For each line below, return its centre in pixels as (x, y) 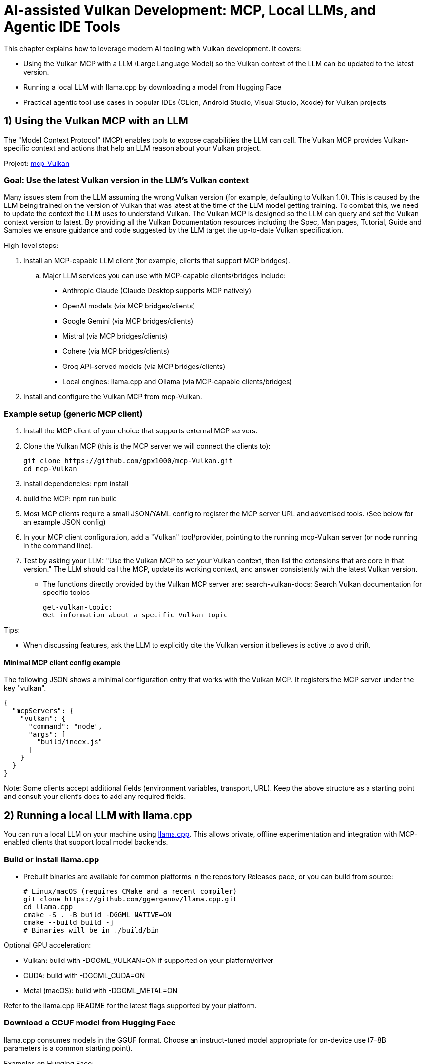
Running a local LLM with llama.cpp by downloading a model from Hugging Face (153, 87)
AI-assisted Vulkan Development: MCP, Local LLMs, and (190, 10)
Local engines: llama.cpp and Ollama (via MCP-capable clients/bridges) (177, 382)
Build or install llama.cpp (52, 859)
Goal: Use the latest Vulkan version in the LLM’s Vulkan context (126, 180)
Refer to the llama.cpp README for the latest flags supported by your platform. (130, 1005)
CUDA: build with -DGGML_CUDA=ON (84, 975)
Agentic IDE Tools (62, 27)
